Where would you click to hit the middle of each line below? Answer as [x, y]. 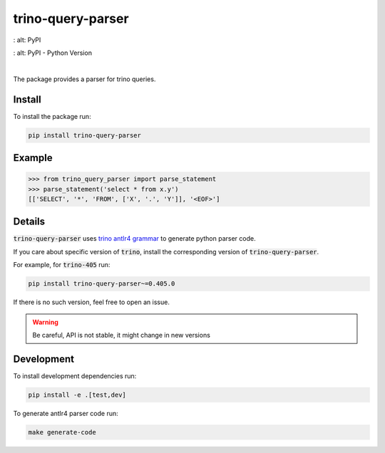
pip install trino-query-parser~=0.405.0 [102, 284]
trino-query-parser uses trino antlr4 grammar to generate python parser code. [134, 239]
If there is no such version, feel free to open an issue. [92, 302]
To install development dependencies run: [75, 376]
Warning [45, 322]
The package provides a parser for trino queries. [84, 79]
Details [29, 222]
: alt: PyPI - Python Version [53, 53]
